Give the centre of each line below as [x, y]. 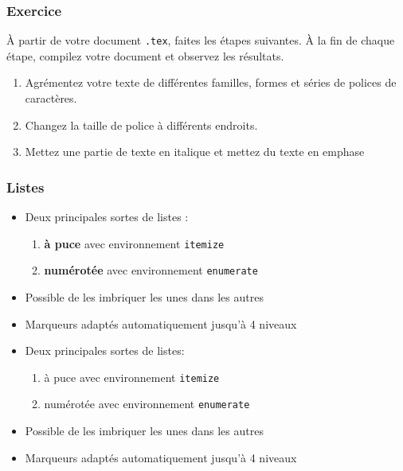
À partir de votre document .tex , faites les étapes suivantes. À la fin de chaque [201, 40]
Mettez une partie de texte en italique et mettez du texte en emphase [195, 152]
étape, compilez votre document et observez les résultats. [145, 55]
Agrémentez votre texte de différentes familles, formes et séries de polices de [211, 82]
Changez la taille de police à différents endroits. [141, 125]
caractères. [51, 98]
